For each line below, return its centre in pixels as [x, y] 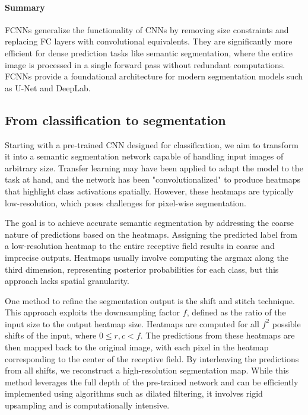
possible [286, 323]
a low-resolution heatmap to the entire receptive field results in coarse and [140, 246]
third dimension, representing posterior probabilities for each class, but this [142, 269]
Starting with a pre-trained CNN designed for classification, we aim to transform [152, 144]
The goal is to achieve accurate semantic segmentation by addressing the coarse [149, 223]
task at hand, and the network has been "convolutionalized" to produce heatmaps [153, 179]
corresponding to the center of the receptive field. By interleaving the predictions [152, 358]
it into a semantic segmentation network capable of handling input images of [144, 156]
